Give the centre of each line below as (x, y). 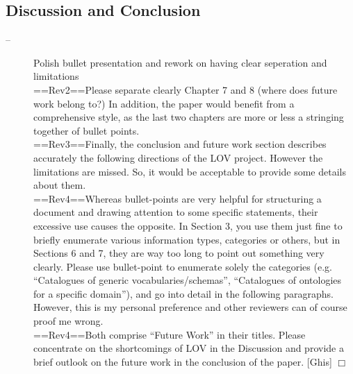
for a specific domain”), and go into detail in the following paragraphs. (183, 293)
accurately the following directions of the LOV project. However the (178, 157)
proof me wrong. (68, 321)
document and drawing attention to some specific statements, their (176, 212)
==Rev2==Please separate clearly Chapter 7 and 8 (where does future (186, 89)
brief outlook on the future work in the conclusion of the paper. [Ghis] (183, 361)
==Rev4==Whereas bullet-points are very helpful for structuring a (178, 198)
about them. (60, 185)
